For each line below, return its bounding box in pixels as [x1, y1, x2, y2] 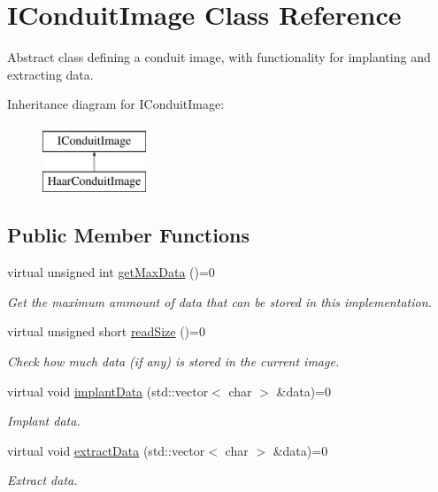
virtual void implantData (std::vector [7, 381, 209, 400]
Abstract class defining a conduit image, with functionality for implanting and [7, 48, 431, 66]
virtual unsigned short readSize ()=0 [7, 322, 205, 341]
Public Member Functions [7, 221, 250, 249]
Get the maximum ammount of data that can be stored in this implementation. [7, 292, 432, 311]
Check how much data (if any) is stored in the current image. [7, 352, 340, 371]
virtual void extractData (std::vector [7, 441, 205, 459]
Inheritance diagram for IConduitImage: [7, 95, 225, 113]
